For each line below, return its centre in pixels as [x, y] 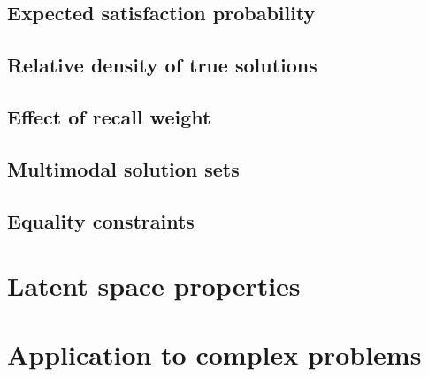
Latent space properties [154, 286]
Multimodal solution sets [123, 168]
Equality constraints [101, 220]
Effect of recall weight [109, 116]
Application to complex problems [214, 354]
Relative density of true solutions [162, 65]
